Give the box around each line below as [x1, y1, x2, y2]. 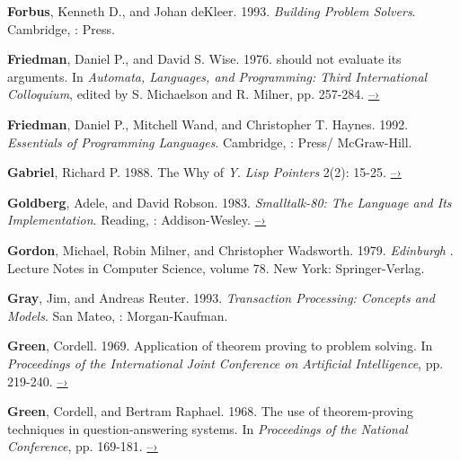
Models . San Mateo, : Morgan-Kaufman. [7, 306, 228, 324]
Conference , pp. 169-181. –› [7, 437, 158, 456]
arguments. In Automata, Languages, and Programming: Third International [7, 66, 428, 85]
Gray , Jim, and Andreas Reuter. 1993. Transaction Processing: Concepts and [7, 288, 435, 307]
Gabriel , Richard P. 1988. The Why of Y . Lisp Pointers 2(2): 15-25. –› [7, 163, 402, 182]
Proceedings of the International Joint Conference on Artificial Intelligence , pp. [7, 353, 444, 372]
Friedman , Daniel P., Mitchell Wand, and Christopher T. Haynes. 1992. [7, 114, 409, 133]
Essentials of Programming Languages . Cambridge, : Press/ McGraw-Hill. [7, 132, 412, 151]
